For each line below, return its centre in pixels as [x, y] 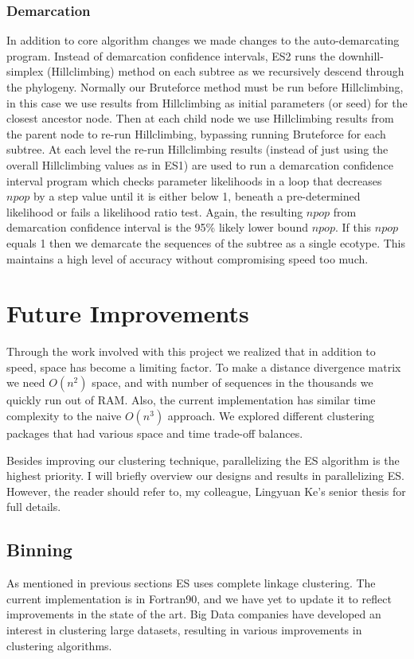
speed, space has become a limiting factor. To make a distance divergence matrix [204, 367]
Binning [39, 550]
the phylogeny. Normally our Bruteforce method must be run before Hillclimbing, [205, 87]
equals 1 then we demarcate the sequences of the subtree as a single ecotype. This [206, 242]
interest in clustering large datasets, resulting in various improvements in [184, 629]
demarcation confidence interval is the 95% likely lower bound [157, 227]
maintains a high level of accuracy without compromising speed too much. [187, 258]
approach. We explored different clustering [271, 416]
